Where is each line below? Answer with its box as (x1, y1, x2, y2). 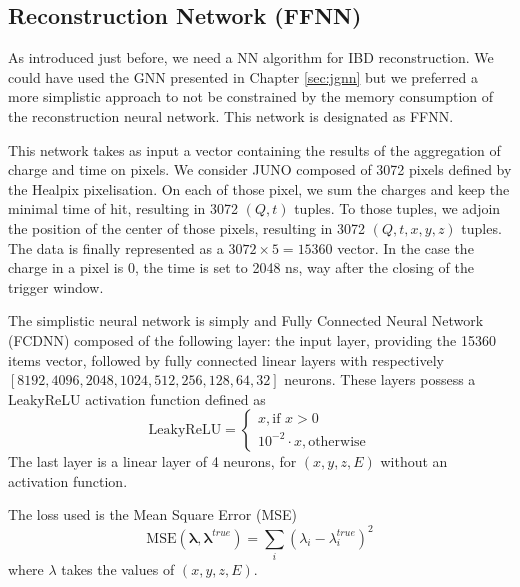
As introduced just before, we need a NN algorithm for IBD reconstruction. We (8, 47, 494, 68)
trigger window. (8, 276, 104, 297)
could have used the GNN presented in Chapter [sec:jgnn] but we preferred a (8, 66, 478, 87)
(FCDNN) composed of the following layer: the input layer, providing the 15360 (8, 329, 496, 350)
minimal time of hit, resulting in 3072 (8, 198, 238, 219)
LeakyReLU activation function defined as (8, 388, 266, 409)
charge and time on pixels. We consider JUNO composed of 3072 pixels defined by (8, 159, 512, 180)
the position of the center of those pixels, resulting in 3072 (8, 217, 365, 238)
